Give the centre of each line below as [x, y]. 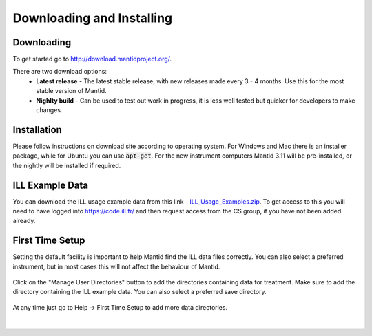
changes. [49, 110]
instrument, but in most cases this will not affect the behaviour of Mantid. [116, 266]
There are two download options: [60, 72]
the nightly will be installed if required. [67, 165]
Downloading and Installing [93, 18]
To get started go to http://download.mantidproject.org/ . [92, 59]
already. [24, 221]
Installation [37, 130]
